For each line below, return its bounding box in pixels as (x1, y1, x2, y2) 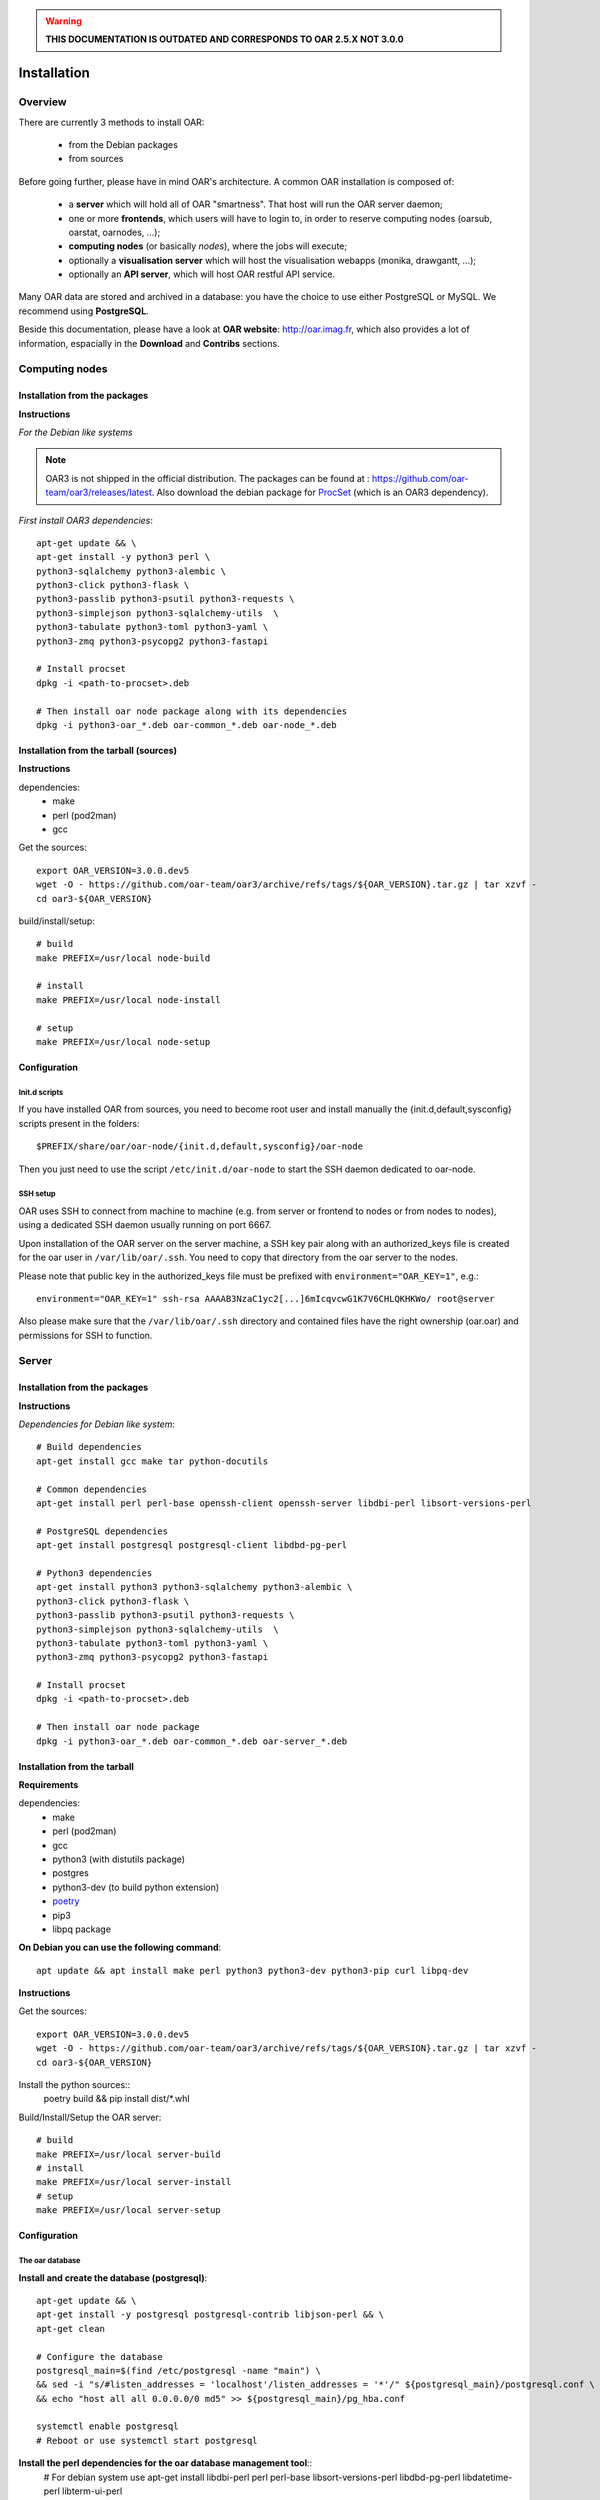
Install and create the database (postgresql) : (18, 2271, 208, 2284)
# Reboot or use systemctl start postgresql (36, 2435, 259, 2446)
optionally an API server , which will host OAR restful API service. (68, 268, 335, 280)
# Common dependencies (36, 1483, 148, 1495)
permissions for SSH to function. (18, 1329, 153, 1341)
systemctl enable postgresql (36, 2421, 179, 2432)
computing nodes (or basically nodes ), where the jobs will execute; (68, 240, 348, 252)
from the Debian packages (68, 138, 179, 150)
